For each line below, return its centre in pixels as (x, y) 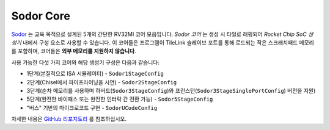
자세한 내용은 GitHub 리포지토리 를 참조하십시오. (69, 119)
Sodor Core (41, 16)
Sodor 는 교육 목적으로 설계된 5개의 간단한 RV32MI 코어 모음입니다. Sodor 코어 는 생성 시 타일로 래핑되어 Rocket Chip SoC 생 (162, 34)
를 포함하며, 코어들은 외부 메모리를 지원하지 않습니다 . (74, 51)
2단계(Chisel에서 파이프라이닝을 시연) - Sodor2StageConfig (102, 82)
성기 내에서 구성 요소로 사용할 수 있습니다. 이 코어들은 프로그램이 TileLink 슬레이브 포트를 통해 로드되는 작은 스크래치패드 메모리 (163, 42)
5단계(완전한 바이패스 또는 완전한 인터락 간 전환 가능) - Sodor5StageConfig (120, 99)
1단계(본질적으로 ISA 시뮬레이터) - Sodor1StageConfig (95, 74)
